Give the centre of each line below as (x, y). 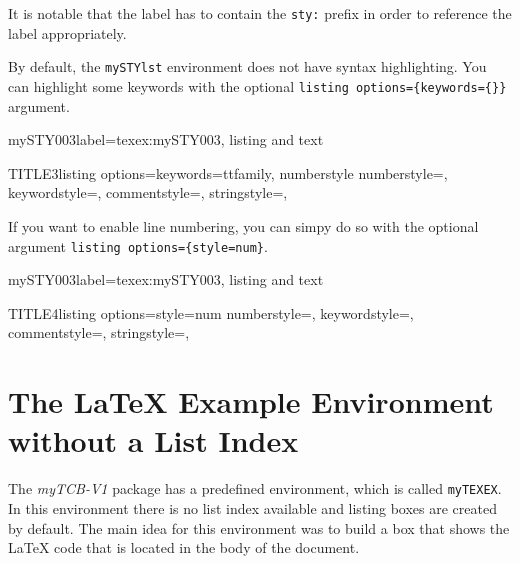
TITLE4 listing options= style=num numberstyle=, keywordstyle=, (211, 312)
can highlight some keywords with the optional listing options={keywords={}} (257, 85)
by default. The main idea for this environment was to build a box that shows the (259, 527)
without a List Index (153, 440)
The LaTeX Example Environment (251, 401)
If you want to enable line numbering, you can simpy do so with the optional (243, 225)
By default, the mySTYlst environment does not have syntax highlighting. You (247, 66)
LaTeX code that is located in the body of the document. (184, 547)
